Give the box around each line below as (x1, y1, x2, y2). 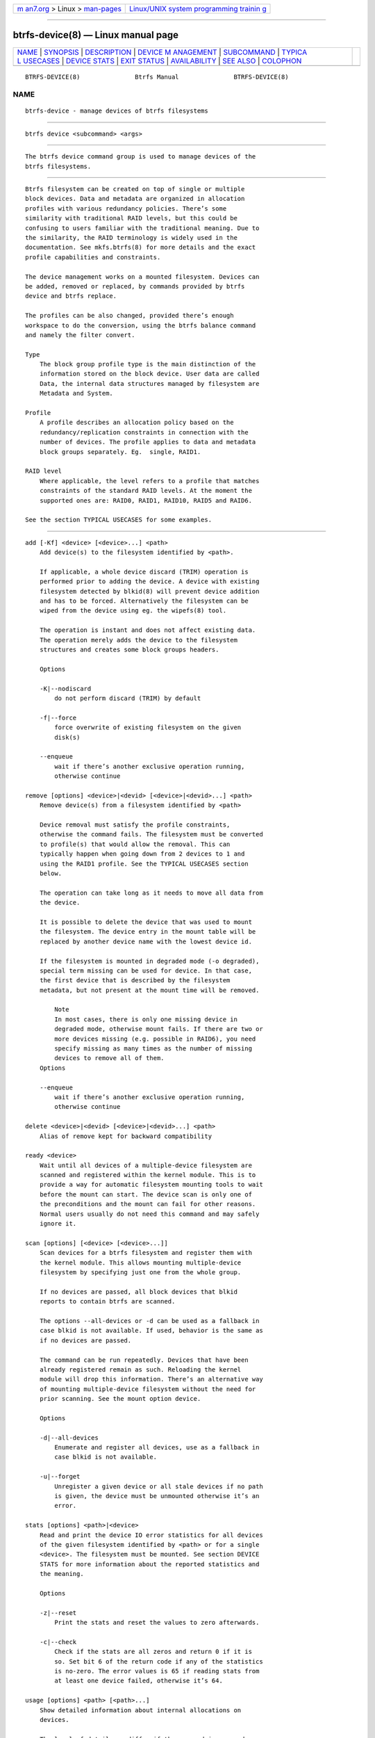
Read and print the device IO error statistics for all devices (39, 1531, 263, 1539)
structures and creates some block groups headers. (39, 646, 219, 653)
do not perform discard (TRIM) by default (54, 694, 201, 702)
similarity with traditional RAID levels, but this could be (25, 214, 237, 222)
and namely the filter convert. (25, 331, 135, 339)
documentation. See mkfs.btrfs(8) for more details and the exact (25, 243, 256, 252)
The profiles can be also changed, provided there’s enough (25, 311, 234, 320)
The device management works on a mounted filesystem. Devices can (25, 273, 260, 281)
